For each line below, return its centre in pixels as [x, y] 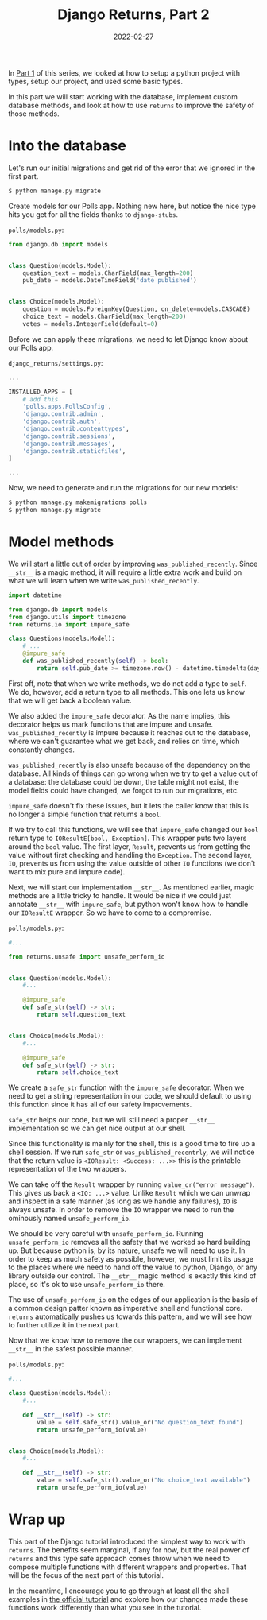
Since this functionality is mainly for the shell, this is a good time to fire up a [132, 1144]
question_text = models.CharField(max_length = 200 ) [108, 273]
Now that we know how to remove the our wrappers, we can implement [125, 1340]
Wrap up [37, 1519]
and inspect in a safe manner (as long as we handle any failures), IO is [123, 1201]
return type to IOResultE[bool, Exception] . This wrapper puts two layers [128, 838]
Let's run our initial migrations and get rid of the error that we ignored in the [132, 168]
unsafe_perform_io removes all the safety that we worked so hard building [129, 1242]
